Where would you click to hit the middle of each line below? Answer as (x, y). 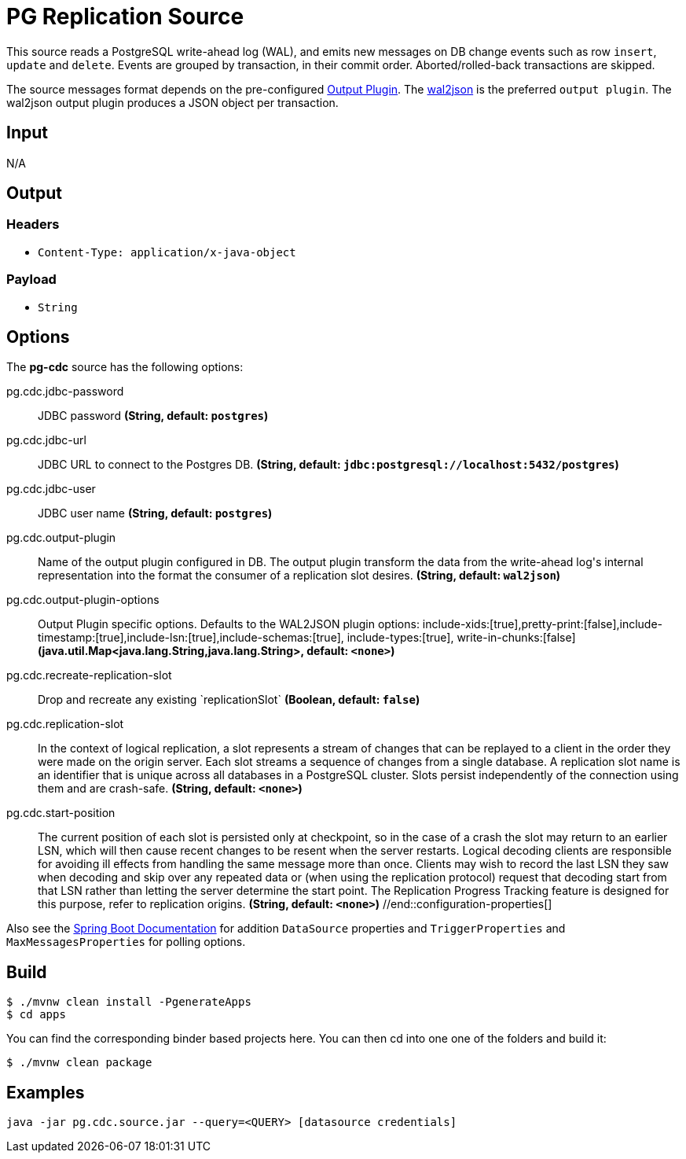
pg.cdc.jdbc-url (46, 440)
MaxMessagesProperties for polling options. (126, 942)
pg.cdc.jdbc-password (65, 392)
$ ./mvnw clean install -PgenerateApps (129, 1002)
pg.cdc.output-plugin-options (83, 600)
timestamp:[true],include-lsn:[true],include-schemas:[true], (191, 638)
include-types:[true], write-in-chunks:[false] (461, 638)
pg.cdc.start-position (61, 813)
